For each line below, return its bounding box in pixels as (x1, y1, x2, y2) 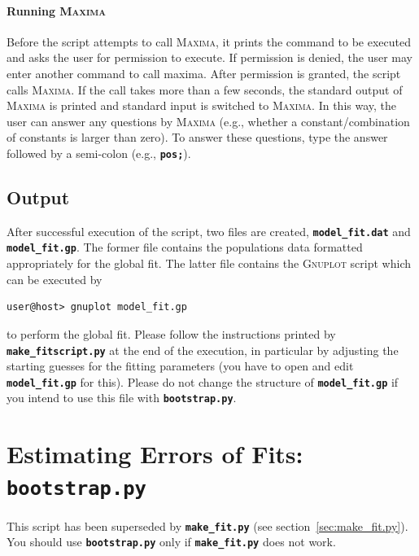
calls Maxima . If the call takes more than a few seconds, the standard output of (7, 81, 403, 98)
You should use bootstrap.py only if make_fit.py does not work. (7, 533, 336, 550)
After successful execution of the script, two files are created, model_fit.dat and (7, 222, 411, 239)
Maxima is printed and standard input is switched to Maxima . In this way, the (7, 97, 397, 114)
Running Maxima (7, 2, 106, 19)
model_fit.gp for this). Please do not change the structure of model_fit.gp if (7, 373, 399, 390)
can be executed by (7, 270, 103, 287)
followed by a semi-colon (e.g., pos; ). (7, 144, 191, 161)
